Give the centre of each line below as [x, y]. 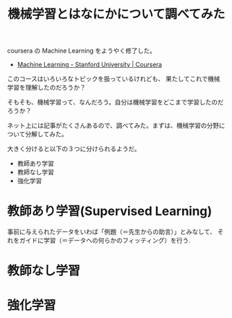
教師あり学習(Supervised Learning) [110, 211]
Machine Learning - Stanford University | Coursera [90, 65]
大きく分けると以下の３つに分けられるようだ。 [74, 149]
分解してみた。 [46, 134]
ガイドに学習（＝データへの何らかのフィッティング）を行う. [105, 241]
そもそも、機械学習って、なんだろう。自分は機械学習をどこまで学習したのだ [115, 102]
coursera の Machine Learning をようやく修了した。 [82, 51]
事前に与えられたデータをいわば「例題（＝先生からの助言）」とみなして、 [111, 232]
